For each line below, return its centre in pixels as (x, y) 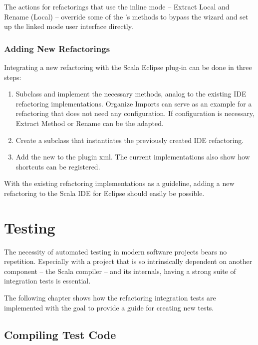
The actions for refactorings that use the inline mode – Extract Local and (117, 6)
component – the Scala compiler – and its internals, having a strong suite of (120, 271)
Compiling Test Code (60, 334)
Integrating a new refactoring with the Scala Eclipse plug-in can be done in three (128, 67)
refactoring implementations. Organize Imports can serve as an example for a (134, 103)
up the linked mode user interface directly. (69, 26)
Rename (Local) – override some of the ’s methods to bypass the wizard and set (126, 16)
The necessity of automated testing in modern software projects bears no (116, 251)
